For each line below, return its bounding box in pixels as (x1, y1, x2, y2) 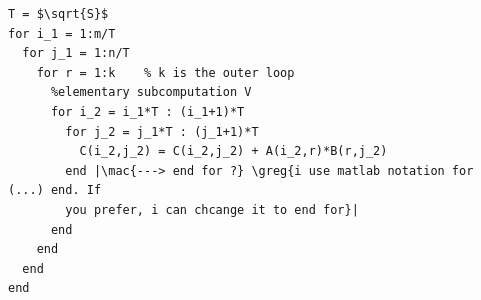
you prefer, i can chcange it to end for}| (65, 202, 359, 217)
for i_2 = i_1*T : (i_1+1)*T (50, 104, 245, 119)
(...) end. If (8, 183, 102, 198)
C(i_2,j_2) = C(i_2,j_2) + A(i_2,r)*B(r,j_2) (79, 144, 388, 159)
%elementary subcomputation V (50, 85, 252, 100)
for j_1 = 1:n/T (22, 46, 130, 61)
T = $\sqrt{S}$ (8, 7, 109, 21)
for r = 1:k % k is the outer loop (36, 65, 295, 80)
